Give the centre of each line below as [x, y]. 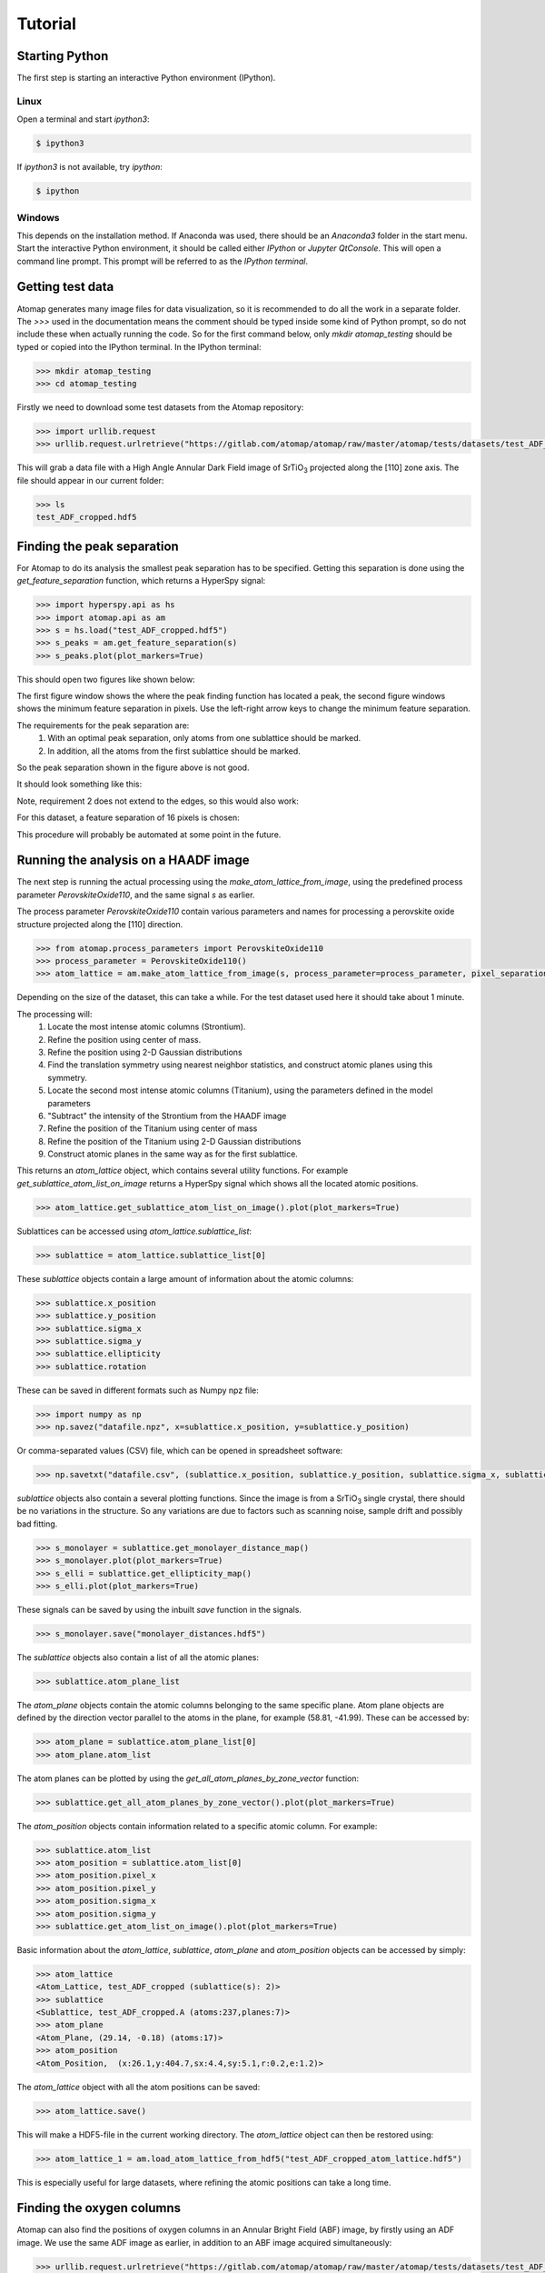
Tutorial [47, 24]
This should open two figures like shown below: [106, 679]
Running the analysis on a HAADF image [133, 861]
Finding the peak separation [98, 546]
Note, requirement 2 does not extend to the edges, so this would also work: [158, 801]
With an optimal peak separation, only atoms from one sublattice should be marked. [204, 738]
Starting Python [63, 56]
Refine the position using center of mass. [124, 1039]
